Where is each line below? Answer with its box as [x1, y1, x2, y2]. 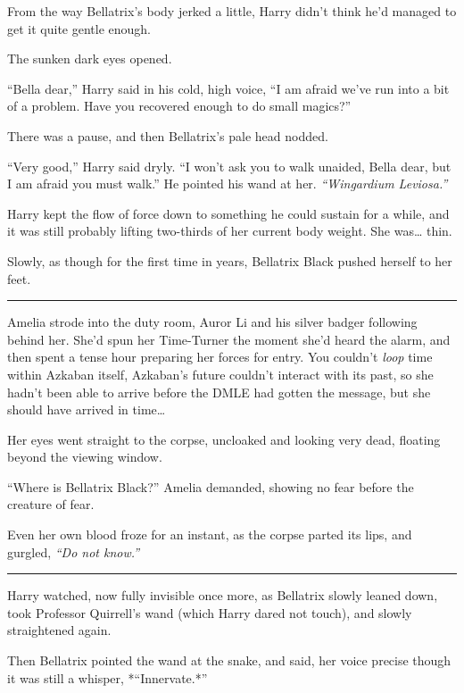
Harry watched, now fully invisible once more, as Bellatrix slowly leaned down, [7, 586, 438, 605]
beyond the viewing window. [7, 447, 162, 466]
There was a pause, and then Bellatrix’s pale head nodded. [7, 126, 328, 145]
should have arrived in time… [7, 400, 166, 419]
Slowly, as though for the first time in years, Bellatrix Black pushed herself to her [7, 251, 452, 270]
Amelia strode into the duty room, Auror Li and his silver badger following [7, 313, 418, 331]
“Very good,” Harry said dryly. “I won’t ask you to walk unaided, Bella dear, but [7, 156, 452, 175]
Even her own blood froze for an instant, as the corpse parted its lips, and [7, 525, 412, 544]
